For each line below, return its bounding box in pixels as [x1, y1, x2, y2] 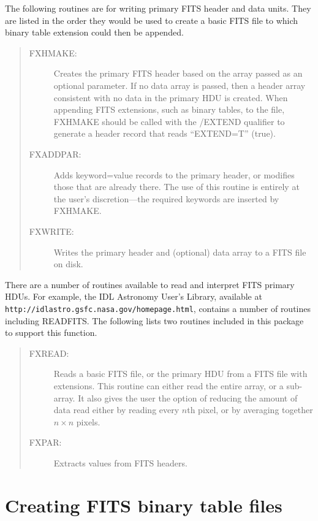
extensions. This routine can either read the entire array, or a [53, 379, 284, 392]
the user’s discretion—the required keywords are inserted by [53, 192, 279, 205]
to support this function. [5, 326, 97, 339]
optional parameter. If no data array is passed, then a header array [53, 78, 306, 91]
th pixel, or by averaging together [187, 403, 313, 416]
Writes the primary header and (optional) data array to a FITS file [53, 245, 306, 258]
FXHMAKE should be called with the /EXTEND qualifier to [53, 115, 285, 127]
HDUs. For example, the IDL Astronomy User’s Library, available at [5, 290, 262, 303]
